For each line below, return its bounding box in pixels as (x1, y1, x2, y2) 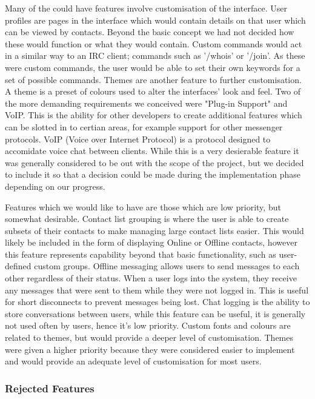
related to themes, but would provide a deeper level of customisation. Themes (5, 331, 293, 344)
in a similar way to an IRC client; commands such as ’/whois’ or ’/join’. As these (5, 49, 305, 62)
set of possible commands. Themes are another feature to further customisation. (5, 73, 302, 85)
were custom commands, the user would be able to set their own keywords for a (5, 61, 300, 73)
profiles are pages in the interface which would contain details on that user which (5, 13, 306, 26)
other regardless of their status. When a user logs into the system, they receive (5, 272, 297, 284)
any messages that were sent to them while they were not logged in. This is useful (5, 283, 309, 296)
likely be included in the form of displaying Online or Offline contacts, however (5, 236, 297, 249)
